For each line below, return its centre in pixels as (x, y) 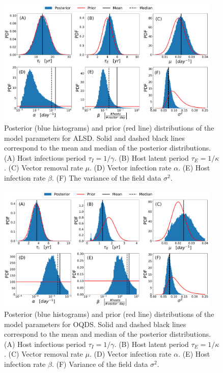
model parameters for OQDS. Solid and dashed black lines (95, 324)
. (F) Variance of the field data (100, 364)
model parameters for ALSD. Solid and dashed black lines (94, 138)
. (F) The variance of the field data (106, 177)
